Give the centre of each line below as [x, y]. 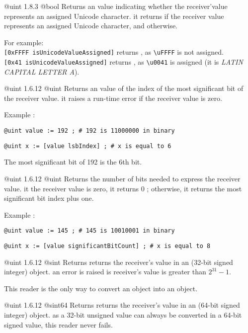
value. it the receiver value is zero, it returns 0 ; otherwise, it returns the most [123, 188]
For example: [24, 42]
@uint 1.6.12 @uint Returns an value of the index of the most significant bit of [124, 88]
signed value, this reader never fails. [58, 324]
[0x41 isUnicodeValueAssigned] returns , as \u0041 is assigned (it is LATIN [124, 62]
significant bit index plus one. [49, 198]
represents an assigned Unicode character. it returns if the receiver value [114, 16]
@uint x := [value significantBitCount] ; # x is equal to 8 [107, 246]
